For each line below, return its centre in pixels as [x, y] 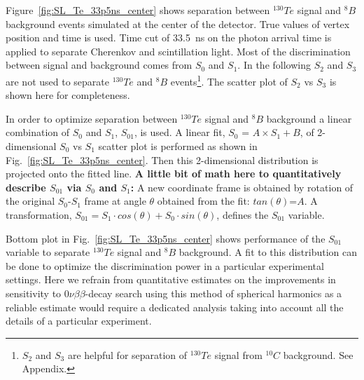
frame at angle [115, 201]
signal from [238, 354]
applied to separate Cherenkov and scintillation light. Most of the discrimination [178, 51]
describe [26, 187]
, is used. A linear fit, [180, 132]
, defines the [243, 214]
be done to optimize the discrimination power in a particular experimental [165, 265]
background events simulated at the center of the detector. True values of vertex [178, 23]
